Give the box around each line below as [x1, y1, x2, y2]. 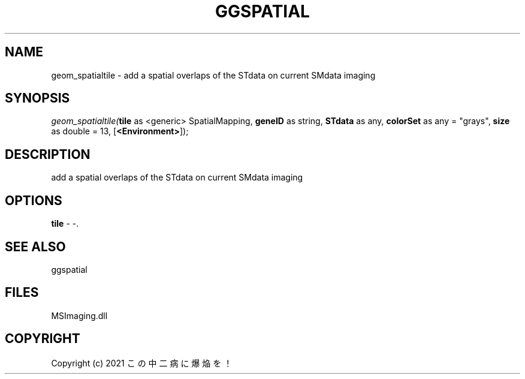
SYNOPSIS [5, 91, 70, 106]
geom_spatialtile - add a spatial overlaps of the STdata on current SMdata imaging [51, 70, 376, 80]
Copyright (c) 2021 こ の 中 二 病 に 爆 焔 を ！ [51, 357, 233, 368]
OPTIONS [5, 192, 62, 208]
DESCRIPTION [5, 146, 90, 162]
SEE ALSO [5, 239, 66, 254]
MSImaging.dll [51, 310, 108, 321]
